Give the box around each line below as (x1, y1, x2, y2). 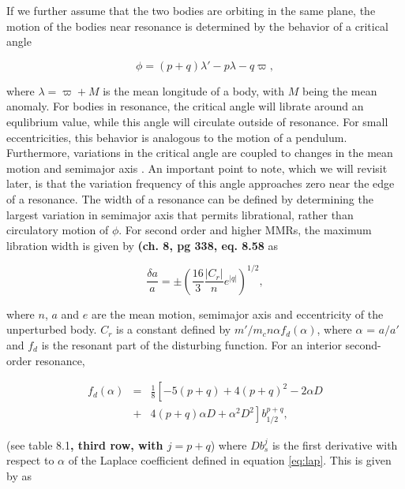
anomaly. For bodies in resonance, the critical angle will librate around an (6, 98, 364, 114)
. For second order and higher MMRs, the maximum (118, 222, 372, 238)
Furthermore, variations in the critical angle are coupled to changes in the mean (6, 144, 393, 161)
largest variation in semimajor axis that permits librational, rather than (6, 206, 354, 222)
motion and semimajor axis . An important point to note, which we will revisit (6, 159, 388, 176)
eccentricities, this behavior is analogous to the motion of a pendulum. (6, 129, 347, 145)
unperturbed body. (6, 321, 97, 338)
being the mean (302, 82, 377, 99)
